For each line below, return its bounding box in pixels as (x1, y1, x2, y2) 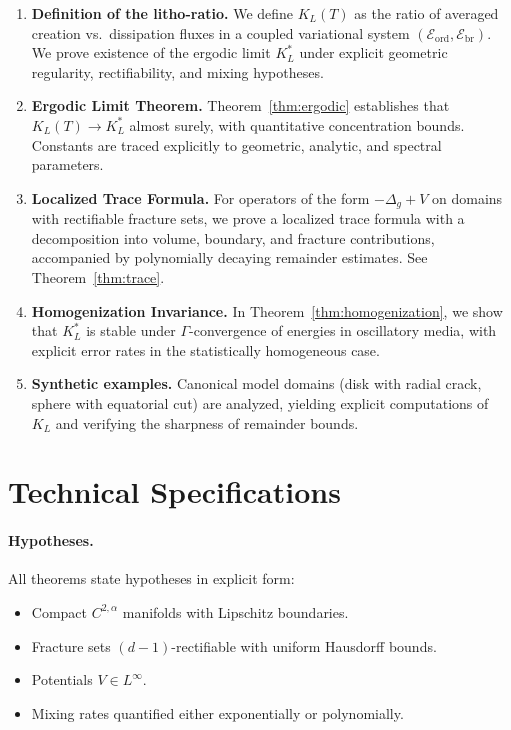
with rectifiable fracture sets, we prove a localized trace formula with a (31, 208, 465, 229)
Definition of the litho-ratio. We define (31, 3, 294, 23)
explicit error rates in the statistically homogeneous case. (31, 339, 380, 360)
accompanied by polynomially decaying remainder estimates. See (31, 247, 428, 268)
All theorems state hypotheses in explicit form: (8, 568, 295, 589)
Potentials (31, 669, 93, 690)
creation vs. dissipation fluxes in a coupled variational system (31, 22, 410, 43)
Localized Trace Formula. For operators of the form (31, 187, 370, 208)
